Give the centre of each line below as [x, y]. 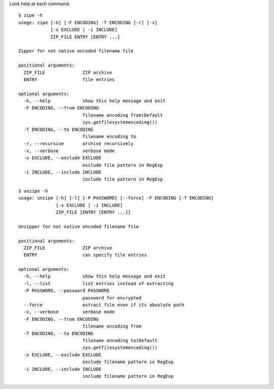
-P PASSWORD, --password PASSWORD [66, 291]
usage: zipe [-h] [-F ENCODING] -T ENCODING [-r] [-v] [88, 22]
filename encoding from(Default [123, 115]
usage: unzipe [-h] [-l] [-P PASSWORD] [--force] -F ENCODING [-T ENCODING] [116, 198]
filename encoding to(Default [120, 340]
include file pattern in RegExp [123, 179]
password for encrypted [112, 298]
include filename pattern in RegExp [128, 376]
